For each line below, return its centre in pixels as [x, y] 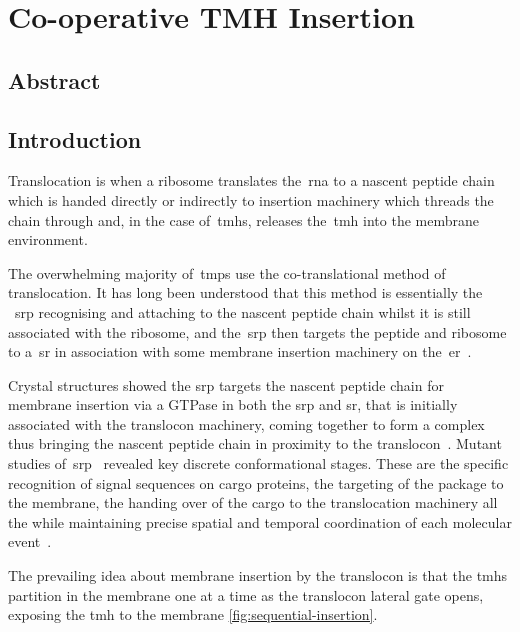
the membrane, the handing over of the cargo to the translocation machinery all [253, 502]
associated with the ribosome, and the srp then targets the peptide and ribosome [257, 331]
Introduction [75, 138]
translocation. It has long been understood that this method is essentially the [245, 292]
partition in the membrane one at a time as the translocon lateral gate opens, [246, 594]
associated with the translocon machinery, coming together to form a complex [246, 423]
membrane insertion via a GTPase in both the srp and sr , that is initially [233, 404]
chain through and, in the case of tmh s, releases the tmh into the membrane [244, 219]
